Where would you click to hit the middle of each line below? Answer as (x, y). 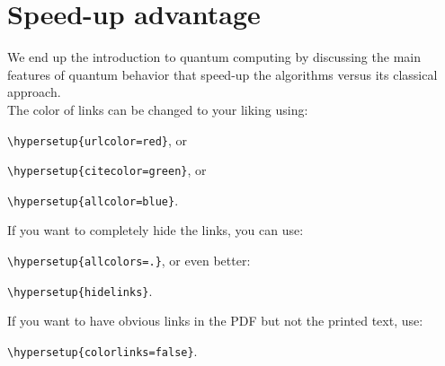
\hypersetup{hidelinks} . (80, 290)
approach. (34, 92)
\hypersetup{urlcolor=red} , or (98, 139)
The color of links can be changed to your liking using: (158, 109)
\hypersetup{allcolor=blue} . (93, 200)
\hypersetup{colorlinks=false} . (102, 350)
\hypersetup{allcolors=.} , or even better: (129, 261)
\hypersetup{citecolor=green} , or (107, 170)
